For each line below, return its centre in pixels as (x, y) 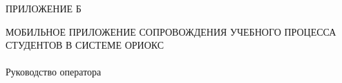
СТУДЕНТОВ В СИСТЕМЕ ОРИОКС (85, 45)
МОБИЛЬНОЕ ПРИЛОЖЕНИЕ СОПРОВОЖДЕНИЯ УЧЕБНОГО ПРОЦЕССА (171, 31)
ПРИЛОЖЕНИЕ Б (44, 8)
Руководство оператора (54, 72)
